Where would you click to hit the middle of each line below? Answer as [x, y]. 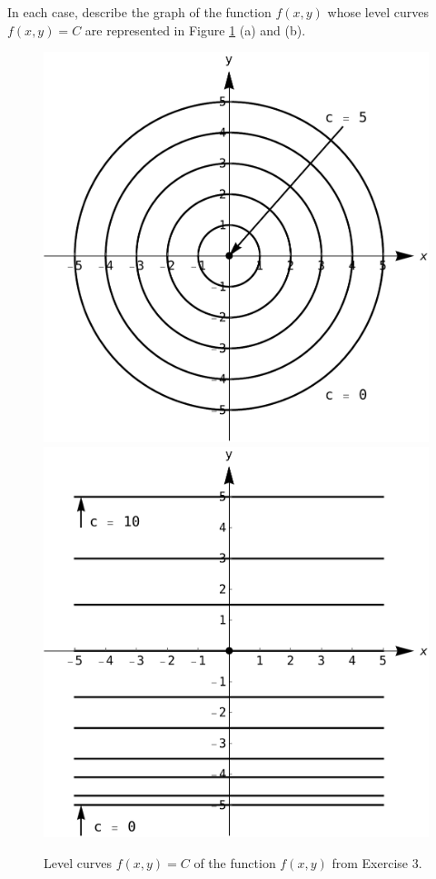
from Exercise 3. [377, 862]
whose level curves [378, 12]
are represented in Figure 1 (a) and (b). [195, 30]
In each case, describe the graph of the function [139, 12]
